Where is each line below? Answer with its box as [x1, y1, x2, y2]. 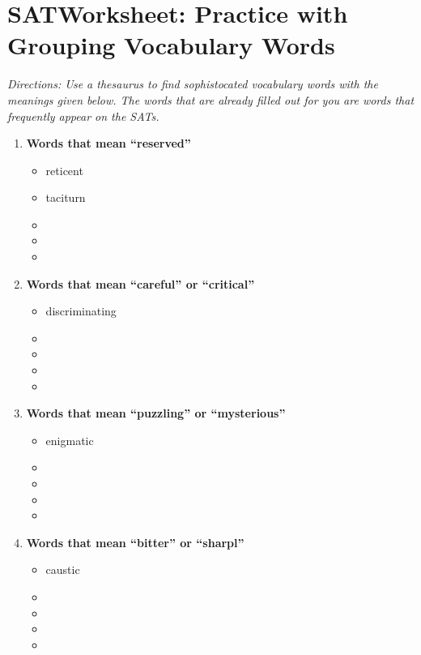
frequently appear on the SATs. [7, 107, 159, 124]
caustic [45, 561, 80, 578]
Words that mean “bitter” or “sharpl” [26, 533, 245, 550]
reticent [45, 161, 83, 178]
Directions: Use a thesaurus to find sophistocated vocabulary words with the [7, 75, 378, 92]
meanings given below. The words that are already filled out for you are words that [7, 91, 415, 108]
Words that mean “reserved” [26, 135, 191, 152]
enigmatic [45, 431, 94, 448]
